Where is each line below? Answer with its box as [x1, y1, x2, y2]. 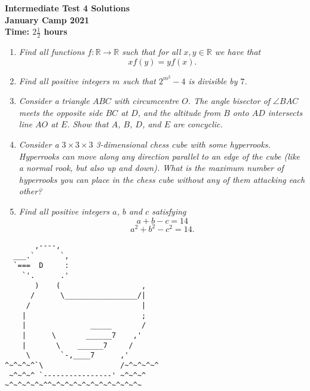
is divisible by [188, 74, 238, 87]
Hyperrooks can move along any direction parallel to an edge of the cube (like [19, 149, 300, 162]
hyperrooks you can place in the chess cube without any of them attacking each [19, 173, 305, 185]
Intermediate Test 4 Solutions [5, 2, 130, 14]
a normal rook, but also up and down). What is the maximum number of [19, 161, 284, 174]
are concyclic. [173, 118, 223, 130]
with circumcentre [114, 94, 179, 107]
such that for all [122, 45, 181, 58]
